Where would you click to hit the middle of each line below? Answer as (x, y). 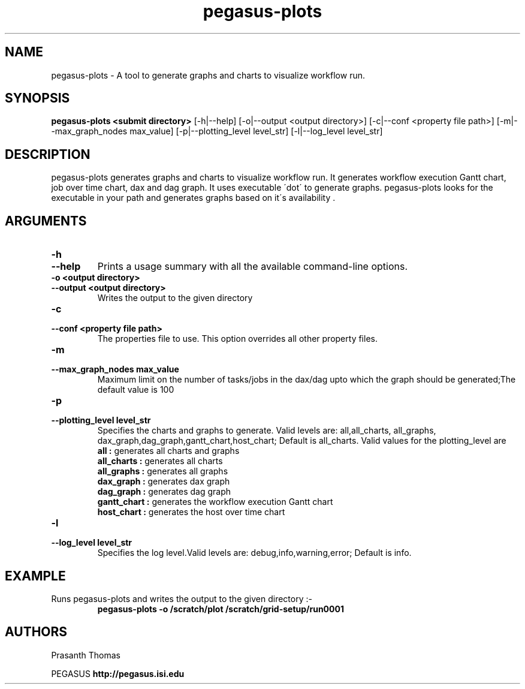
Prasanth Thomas (86, 655)
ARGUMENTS (46, 221)
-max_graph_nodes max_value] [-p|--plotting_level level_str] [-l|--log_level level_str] (217, 131)
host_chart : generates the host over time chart (191, 512)
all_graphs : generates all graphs (163, 471)
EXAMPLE (35, 576)
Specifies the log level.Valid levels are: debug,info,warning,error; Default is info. (254, 553)
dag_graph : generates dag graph (164, 492)
